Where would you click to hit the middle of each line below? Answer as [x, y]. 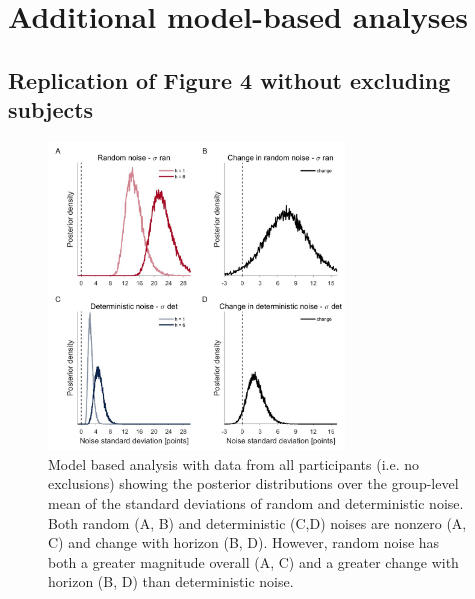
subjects [51, 109]
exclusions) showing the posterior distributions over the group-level [253, 483]
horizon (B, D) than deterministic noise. [171, 581]
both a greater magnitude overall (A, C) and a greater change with [253, 561]
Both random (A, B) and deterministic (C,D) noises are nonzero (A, [257, 522]
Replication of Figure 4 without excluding [229, 79]
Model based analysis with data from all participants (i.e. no [234, 463]
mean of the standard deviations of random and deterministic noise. [256, 502]
